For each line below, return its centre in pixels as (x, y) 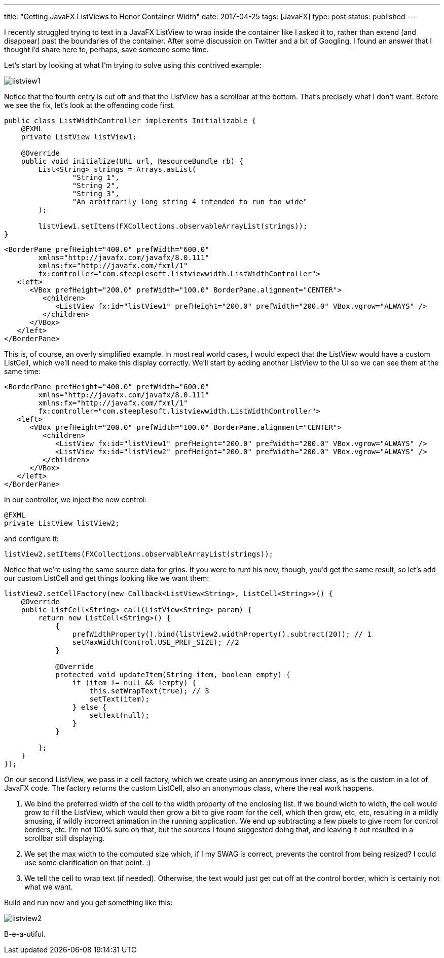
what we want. (49, 887)
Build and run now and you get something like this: (88, 902)
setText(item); (119, 699)
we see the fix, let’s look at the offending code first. (90, 105)
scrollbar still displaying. (65, 838)
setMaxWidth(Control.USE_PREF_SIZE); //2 (156, 642)
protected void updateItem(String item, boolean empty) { (173, 675)
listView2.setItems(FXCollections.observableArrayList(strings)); (139, 554)
